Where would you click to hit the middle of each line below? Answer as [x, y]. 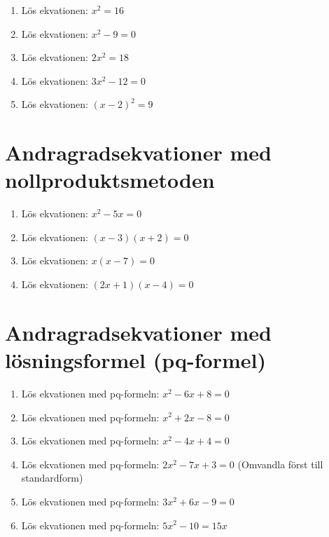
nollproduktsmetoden [110, 180]
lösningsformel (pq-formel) [135, 360]
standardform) [52, 478]
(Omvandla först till [280, 464]
